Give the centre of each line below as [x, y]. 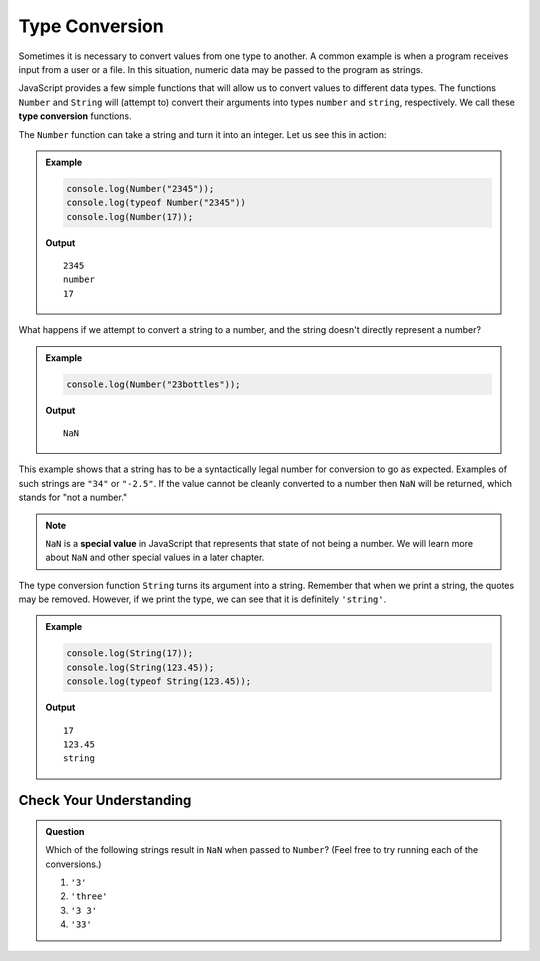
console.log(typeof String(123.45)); [159, 681]
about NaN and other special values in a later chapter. [155, 557]
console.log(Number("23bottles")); [153, 384]
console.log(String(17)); [130, 653]
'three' [89, 896]
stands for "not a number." [73, 497]
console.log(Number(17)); [130, 216]
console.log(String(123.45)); [140, 667]
